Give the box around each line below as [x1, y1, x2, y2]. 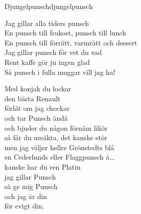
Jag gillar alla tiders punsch [4, 17, 89, 28]
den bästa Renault [4, 93, 61, 103]
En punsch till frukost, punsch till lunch [4, 27, 126, 38]
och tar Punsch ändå [4, 112, 68, 123]
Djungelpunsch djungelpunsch [4, 1, 93, 11]
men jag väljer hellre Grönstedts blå [4, 142, 115, 152]
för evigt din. [4, 201, 44, 211]
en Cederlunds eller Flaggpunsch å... [4, 152, 116, 162]
